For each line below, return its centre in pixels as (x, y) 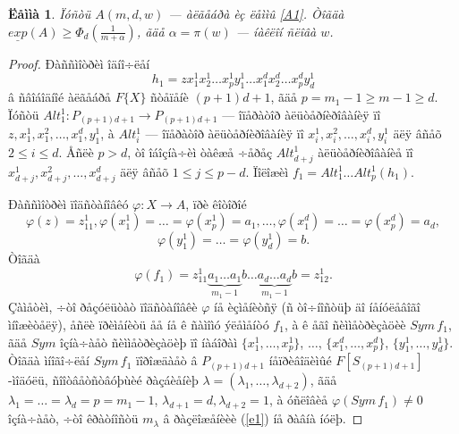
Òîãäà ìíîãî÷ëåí (49, 360)
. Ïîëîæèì (267, 171)
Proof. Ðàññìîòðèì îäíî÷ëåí (79, 63)
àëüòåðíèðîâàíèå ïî (365, 151)
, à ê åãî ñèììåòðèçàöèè (345, 325)
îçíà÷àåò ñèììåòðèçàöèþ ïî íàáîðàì (149, 342)
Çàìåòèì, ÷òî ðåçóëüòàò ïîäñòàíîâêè (103, 307)
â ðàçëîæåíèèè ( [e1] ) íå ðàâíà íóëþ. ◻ (263, 418)
